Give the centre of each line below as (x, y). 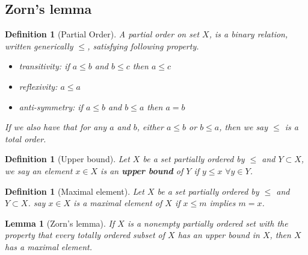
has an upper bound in (219, 235)
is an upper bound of (142, 170)
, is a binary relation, (248, 34)
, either (150, 127)
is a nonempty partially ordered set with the (208, 223)
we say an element (39, 170)
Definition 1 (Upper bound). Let (67, 159)
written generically (39, 46)
